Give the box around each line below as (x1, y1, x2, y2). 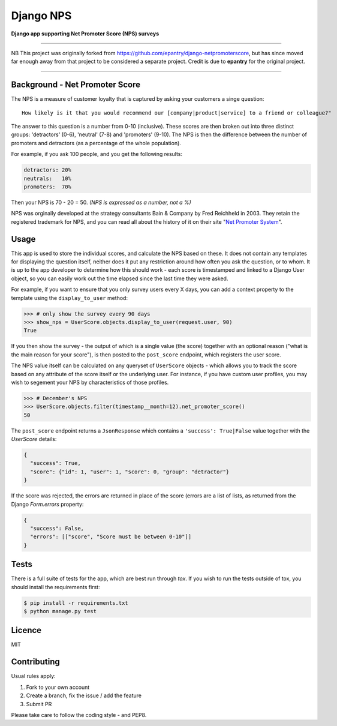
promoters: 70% (23, 183, 72, 190)
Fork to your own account (26, 683, 90, 691)
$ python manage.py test (23, 608, 97, 614)
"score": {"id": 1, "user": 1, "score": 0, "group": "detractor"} (30, 468, 230, 475)
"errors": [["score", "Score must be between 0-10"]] (30, 533, 192, 540)
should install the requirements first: (11, 583, 100, 590)
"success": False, (30, 525, 84, 532)
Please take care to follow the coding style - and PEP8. (11, 711, 147, 718)
